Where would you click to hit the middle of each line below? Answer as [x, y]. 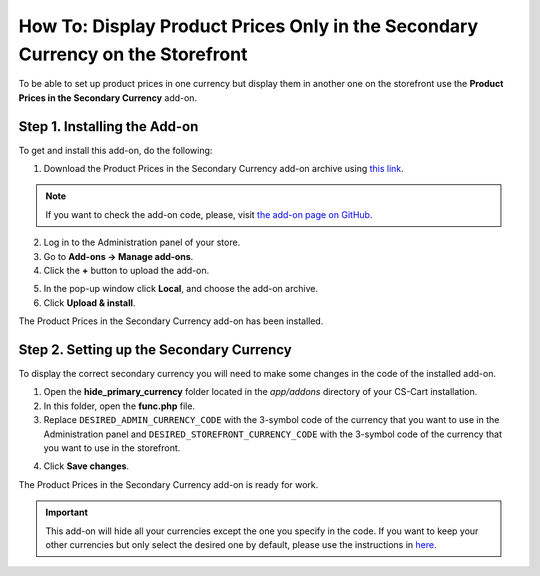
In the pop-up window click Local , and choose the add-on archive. [181, 289]
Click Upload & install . [89, 302]
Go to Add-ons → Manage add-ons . [118, 256]
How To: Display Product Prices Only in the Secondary [248, 26]
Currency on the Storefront [133, 54]
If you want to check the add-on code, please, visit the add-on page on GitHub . [209, 214]
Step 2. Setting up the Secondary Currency [155, 349]
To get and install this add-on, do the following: [115, 150]
